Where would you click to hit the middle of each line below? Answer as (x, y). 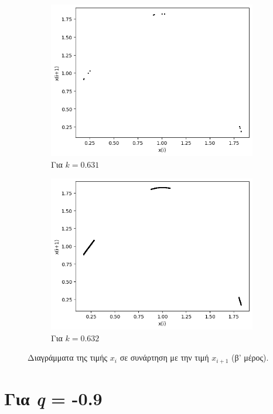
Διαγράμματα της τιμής (68, 357)
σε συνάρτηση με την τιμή (164, 357)
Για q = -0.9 (53, 399)
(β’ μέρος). (250, 357)
